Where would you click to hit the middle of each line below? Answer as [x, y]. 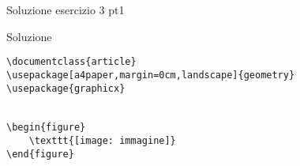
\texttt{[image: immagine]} [102, 141]
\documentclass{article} [71, 62]
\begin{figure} [46, 128]
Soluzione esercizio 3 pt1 [66, 9]
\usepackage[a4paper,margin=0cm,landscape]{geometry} [151, 75]
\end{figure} [40, 154]
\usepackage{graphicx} [66, 88]
